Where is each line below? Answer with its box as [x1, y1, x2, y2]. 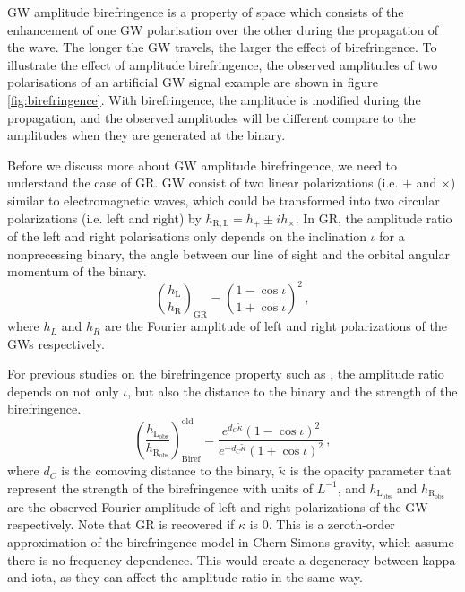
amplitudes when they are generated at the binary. [7, 126, 286, 144]
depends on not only [7, 381, 119, 400]
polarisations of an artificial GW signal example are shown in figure [7, 73, 378, 91]
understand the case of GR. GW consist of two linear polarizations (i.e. [7, 173, 399, 192]
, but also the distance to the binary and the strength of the [127, 381, 458, 400]
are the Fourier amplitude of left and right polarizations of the [104, 317, 447, 335]
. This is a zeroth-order [268, 515, 395, 534]
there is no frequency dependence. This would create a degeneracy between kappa [7, 550, 456, 569]
